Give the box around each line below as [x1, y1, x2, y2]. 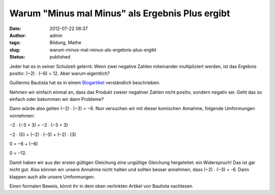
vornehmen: [9, 113, 35, 119]
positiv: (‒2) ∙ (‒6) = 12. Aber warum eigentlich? [9, 70, 110, 76]
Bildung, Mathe [49, 40, 81, 46]
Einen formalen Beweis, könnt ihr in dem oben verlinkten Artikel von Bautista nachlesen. [9, 183, 194, 189]
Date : [9, 25, 21, 32]
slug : [9, 46, 20, 53]
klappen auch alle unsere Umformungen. [9, 174, 95, 180]
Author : [9, 32, 26, 38]
